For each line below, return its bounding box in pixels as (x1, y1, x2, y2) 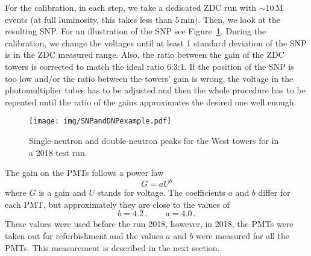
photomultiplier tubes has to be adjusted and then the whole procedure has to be (5, 84, 306, 96)
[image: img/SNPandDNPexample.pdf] (29, 117, 172, 126)
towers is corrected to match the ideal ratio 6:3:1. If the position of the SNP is (5, 60, 294, 72)
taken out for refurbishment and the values (5, 229, 163, 242)
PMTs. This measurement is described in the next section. (5, 241, 220, 254)
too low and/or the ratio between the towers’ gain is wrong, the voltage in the (5, 72, 294, 84)
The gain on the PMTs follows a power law (5, 166, 164, 179)
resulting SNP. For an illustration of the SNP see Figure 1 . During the (5, 25, 266, 37)
